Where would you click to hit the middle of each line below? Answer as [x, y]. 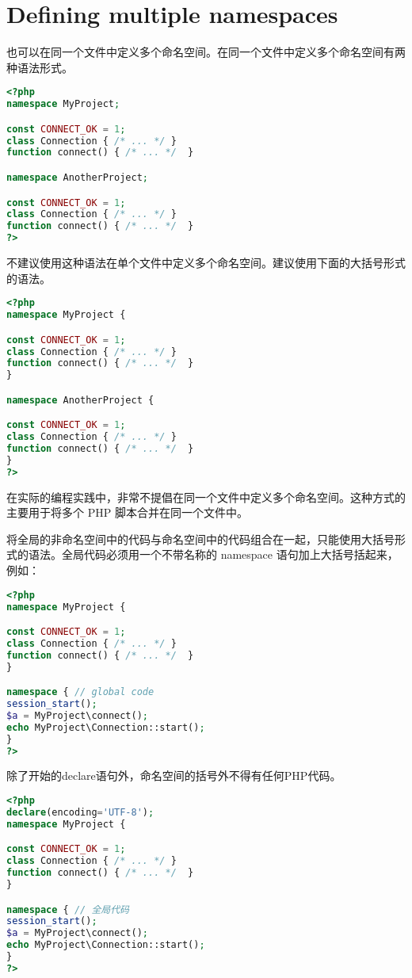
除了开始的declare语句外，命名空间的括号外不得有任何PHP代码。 [174, 776]
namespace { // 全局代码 [68, 909]
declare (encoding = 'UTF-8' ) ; [80, 812]
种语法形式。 [40, 67]
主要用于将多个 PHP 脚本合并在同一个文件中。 [127, 512]
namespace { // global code [80, 692]
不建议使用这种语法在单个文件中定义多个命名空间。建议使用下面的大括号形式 [206, 263]
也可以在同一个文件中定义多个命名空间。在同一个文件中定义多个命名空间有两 [206, 52]
